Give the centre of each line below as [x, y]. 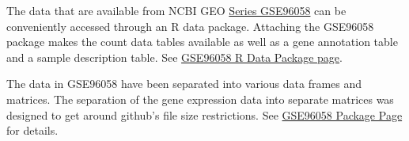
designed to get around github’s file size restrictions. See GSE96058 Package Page [204, 114]
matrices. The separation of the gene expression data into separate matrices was [200, 99]
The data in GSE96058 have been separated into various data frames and [184, 84]
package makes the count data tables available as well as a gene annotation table [202, 42]
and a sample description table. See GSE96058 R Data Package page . [174, 57]
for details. [32, 130]
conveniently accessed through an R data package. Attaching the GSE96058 [190, 26]
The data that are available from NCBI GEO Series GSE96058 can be [176, 10]
